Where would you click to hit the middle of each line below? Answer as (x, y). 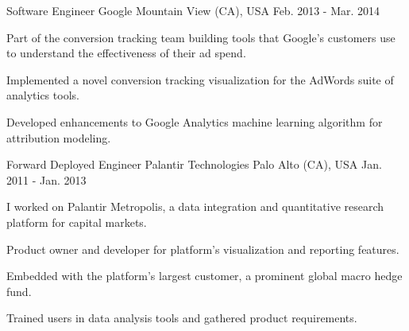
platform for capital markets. (77, 222)
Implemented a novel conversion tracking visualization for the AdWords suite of (200, 79)
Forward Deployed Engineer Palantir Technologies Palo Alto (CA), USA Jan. (194, 164)
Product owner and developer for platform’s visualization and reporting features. (203, 249)
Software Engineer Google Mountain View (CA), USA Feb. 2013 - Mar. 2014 (193, 10)
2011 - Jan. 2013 (46, 179)
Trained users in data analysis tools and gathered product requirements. (182, 318)
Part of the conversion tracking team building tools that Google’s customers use (201, 37)
